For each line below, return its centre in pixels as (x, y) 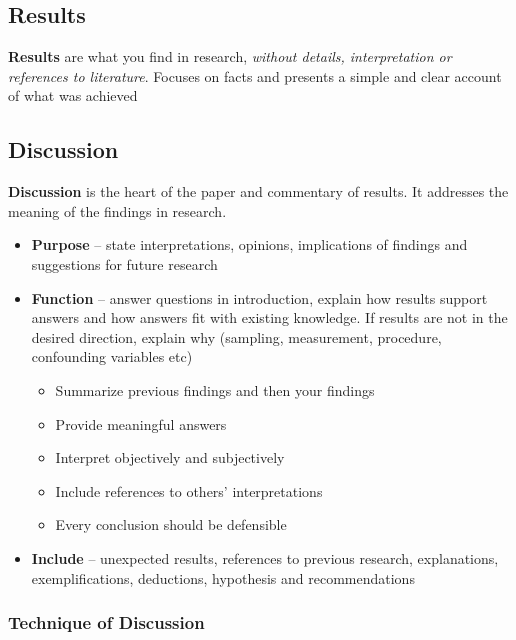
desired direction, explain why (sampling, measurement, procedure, (236, 336)
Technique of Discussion (106, 622)
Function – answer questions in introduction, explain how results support (259, 297)
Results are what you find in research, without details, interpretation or (230, 56)
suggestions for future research (124, 263)
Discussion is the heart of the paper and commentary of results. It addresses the (258, 191)
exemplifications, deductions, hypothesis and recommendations (223, 577)
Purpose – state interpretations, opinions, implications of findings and (249, 244)
